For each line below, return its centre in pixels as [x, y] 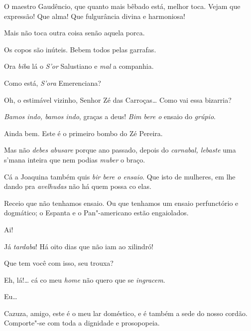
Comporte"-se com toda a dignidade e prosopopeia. [82, 323]
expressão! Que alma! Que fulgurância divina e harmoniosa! [95, 16]
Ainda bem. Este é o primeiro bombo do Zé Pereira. [83, 133]
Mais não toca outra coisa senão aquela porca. [74, 33]
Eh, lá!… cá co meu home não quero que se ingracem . [85, 279]
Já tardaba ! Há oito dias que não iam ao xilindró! [79, 246]
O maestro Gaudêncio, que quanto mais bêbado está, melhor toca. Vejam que [122, 6]
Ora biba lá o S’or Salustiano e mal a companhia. [79, 66]
